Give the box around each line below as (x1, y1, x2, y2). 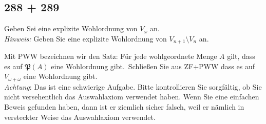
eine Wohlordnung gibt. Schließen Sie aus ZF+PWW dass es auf (51, 60, 255, 71)
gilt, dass (227, 51, 255, 61)
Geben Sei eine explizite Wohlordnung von (4, 23, 138, 34)
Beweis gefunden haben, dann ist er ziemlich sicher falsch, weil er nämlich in (4, 101, 244, 112)
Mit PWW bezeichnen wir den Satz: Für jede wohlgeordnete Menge (4, 51, 217, 61)
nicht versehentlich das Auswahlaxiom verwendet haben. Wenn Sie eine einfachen (4, 91, 259, 102)
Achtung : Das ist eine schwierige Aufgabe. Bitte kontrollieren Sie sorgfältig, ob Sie (4, 81, 262, 92)
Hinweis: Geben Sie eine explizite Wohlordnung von (4, 33, 167, 44)
